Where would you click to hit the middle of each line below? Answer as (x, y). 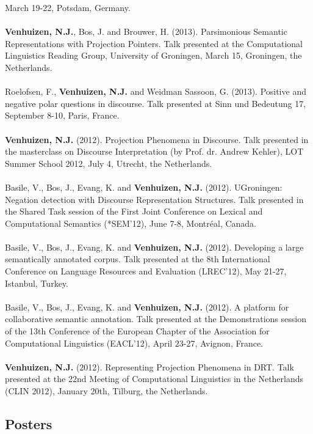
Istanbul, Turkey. (37, 283)
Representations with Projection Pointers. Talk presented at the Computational (154, 43)
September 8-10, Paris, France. (62, 115)
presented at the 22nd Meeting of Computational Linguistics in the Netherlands (154, 379)
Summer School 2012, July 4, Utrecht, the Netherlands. (109, 163)
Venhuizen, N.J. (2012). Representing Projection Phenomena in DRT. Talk (149, 366)
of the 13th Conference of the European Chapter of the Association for (137, 331)
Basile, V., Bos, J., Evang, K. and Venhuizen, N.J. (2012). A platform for (147, 307)
